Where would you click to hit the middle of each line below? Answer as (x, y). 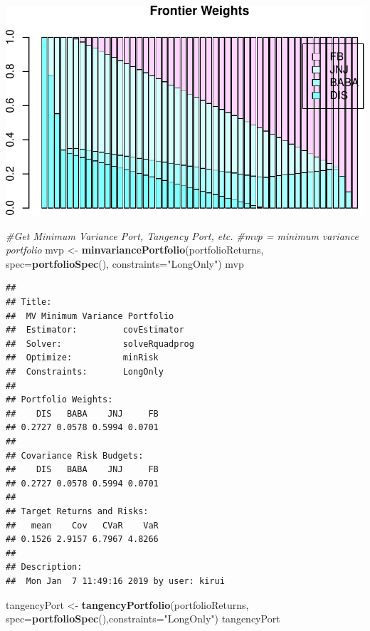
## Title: (29, 302)
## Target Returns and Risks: (77, 511)
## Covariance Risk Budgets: (75, 455)
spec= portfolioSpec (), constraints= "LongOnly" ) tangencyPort (143, 619)
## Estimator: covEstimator (95, 330)
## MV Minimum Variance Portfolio (90, 316)
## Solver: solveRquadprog (100, 344)
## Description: (44, 567)
